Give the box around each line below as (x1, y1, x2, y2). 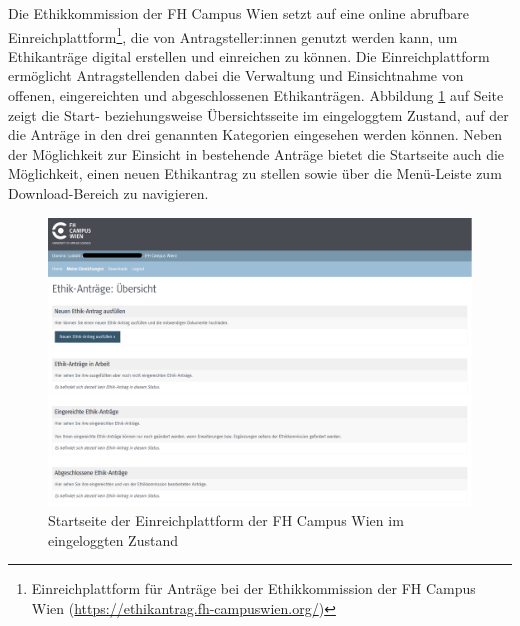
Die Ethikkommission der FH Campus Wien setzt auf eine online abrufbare (8, 3, 470, 23)
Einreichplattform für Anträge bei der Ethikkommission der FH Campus (31, 578, 476, 599)
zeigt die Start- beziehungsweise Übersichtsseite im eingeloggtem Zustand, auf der (8, 104, 509, 125)
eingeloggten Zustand (48, 529, 178, 550)
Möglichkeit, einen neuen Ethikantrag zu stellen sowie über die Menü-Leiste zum (8, 163, 502, 184)
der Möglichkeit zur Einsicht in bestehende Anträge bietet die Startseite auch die (8, 143, 505, 164)
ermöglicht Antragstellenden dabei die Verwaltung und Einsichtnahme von (8, 65, 464, 86)
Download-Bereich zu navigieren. (8, 183, 209, 203)
